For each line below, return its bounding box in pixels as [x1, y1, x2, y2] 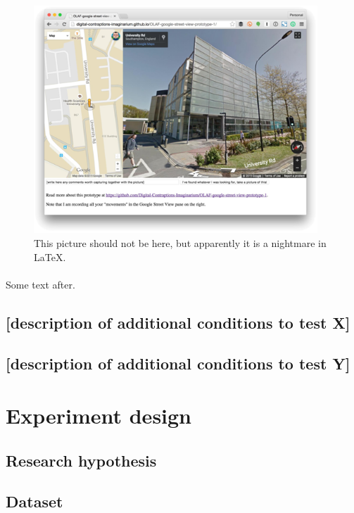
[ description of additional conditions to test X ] [6, 311, 350, 333]
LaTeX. [34, 249, 66, 264]
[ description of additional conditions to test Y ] [6, 353, 350, 374]
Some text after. [6, 277, 75, 291]
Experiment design [6, 401, 192, 430]
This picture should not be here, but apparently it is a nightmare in [34, 235, 327, 250]
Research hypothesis [6, 449, 157, 471]
